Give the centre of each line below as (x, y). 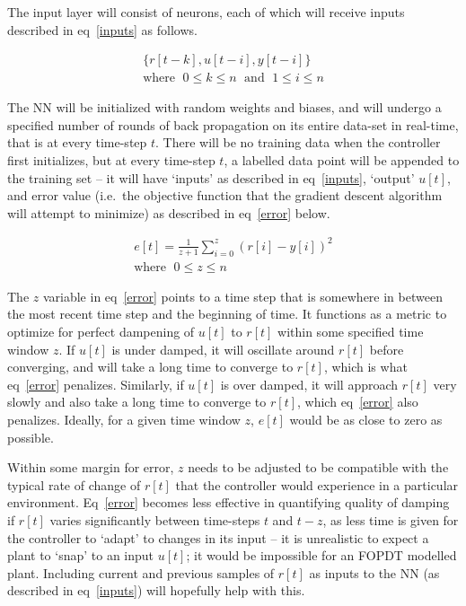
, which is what (365, 367)
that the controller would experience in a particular (317, 484)
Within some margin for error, (91, 467)
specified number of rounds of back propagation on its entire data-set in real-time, (233, 124)
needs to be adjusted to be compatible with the (318, 467)
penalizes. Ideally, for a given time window (124, 419)
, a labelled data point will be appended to (342, 160)
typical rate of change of (74, 484)
